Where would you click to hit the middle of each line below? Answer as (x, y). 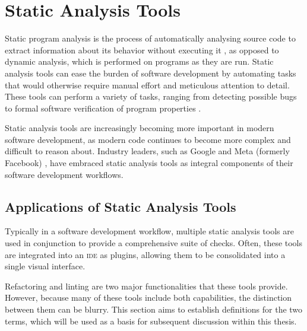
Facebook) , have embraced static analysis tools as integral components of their (149, 163)
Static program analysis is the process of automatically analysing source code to (150, 38)
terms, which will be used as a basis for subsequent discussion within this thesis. (151, 321)
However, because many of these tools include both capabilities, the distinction (148, 297)
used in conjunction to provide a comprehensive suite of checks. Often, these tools (154, 243)
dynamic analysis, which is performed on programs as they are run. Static (139, 61)
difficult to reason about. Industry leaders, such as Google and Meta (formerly (147, 151)
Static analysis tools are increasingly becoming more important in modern (140, 128)
